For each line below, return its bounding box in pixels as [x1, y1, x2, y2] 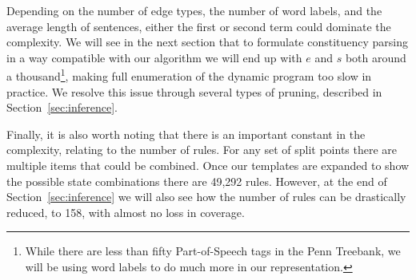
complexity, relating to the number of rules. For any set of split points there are [6, 141, 398, 158]
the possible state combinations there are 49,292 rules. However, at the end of [6, 172, 387, 189]
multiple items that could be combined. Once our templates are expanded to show [6, 157, 410, 173]
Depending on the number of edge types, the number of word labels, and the [6, 2, 382, 18]
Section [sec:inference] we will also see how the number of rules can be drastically [6, 188, 406, 205]
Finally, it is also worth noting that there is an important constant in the [6, 125, 366, 142]
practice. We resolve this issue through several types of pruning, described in [6, 83, 382, 100]
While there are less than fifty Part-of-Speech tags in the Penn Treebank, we [25, 243, 401, 259]
